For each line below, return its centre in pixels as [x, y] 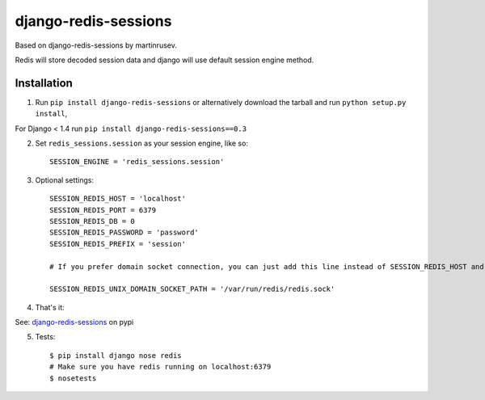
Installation [44, 83]
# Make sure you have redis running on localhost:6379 [160, 367]
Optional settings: [65, 180]
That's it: [50, 307]
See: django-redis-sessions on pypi [74, 322]
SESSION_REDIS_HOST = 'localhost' [118, 199]
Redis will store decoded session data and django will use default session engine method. [164, 60]
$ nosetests [73, 378]
